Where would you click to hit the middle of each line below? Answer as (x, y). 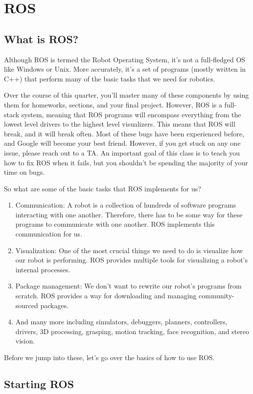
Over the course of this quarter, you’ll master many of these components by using (126, 95)
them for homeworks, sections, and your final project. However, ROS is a (113, 104)
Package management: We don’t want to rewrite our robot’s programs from (128, 286)
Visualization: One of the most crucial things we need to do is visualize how (129, 250)
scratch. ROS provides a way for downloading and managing (106, 296)
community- (217, 296)
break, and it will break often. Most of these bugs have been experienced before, (124, 133)
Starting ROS (39, 384)
